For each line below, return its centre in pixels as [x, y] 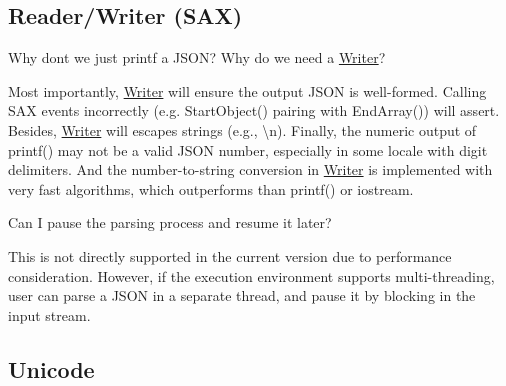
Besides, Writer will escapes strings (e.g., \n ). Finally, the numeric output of [242, 129]
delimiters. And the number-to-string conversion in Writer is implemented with [250, 169]
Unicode [51, 368]
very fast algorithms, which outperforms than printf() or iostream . [211, 188]
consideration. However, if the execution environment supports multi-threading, [251, 275]
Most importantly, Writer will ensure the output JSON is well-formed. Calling [247, 90]
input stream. [49, 314]
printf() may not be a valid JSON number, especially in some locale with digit [248, 149]
